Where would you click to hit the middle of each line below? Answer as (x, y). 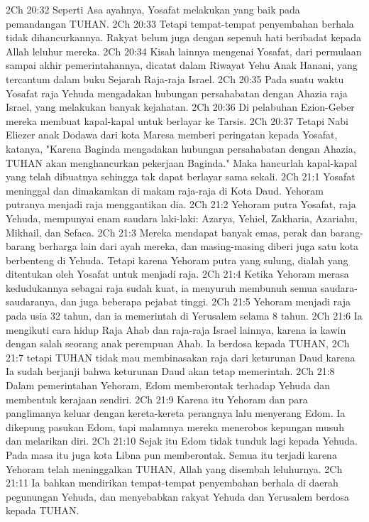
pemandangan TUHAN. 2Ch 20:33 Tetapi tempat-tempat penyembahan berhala (180, 23)
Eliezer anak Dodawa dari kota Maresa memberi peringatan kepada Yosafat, (172, 135)
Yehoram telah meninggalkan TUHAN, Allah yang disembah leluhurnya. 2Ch (174, 468)
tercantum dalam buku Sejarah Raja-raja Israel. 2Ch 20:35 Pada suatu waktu (175, 78)
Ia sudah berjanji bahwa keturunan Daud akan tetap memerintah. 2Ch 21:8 (170, 371)
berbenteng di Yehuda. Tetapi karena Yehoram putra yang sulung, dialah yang (177, 260)
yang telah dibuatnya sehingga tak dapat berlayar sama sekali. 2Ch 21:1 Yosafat (181, 176)
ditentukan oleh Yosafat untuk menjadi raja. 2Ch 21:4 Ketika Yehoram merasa (177, 274)
